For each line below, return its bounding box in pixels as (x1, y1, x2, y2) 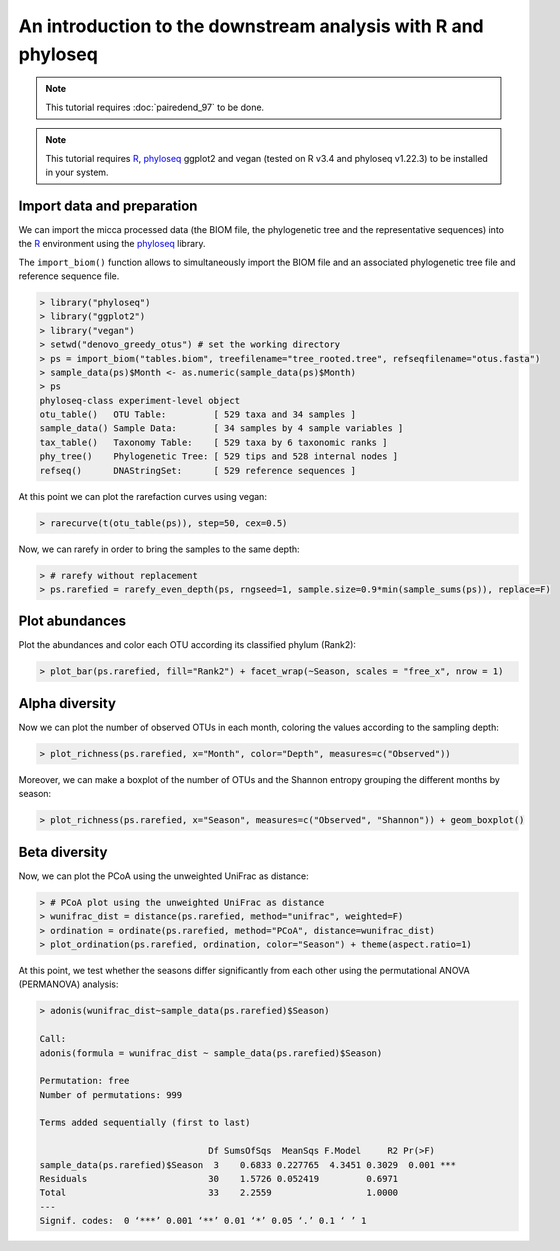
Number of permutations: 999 (39, 1089, 183, 1100)
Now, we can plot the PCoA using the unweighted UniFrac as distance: (18, 870, 309, 882)
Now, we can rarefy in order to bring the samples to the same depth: (18, 543, 300, 555)
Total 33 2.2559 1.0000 (39, 1187, 399, 1199)
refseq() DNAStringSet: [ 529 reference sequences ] (39, 465, 357, 476)
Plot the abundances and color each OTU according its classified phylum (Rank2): (18, 639, 357, 651)
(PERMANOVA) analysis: (18, 978, 119, 990)
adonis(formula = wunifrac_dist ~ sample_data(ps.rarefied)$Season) (39, 1047, 383, 1059)
